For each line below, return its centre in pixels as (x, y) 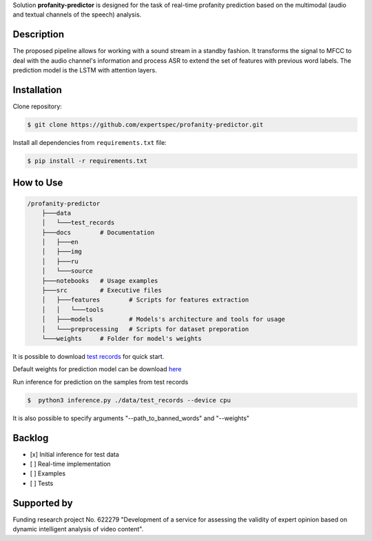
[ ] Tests (42, 483)
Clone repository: (37, 106)
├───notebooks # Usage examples (100, 281)
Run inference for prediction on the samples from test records (101, 382)
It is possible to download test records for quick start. (89, 356)
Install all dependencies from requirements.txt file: (90, 142)
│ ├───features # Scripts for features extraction (145, 300)
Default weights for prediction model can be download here (97, 369)
